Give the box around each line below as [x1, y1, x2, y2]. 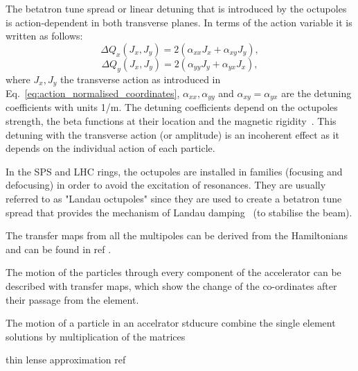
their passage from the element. [6, 292, 139, 307]
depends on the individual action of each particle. [6, 141, 215, 155]
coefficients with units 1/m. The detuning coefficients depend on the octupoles [6, 100, 338, 114]
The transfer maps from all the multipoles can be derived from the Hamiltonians [6, 228, 348, 243]
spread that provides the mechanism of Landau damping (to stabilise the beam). [6, 205, 352, 219]
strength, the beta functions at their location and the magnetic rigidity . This [6, 114, 337, 128]
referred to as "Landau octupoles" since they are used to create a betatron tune [6, 191, 342, 206]
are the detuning [281, 86, 352, 101]
